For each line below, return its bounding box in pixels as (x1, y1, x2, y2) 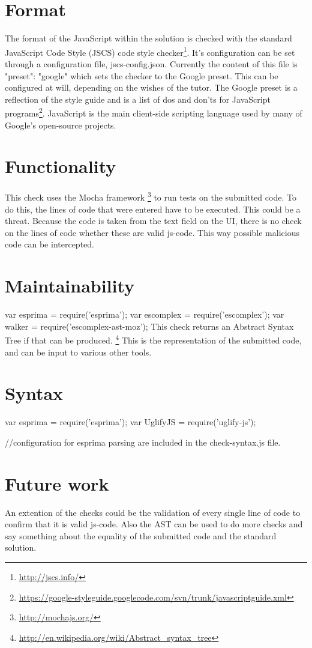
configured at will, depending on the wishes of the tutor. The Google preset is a (5, 81, 298, 94)
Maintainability (5, 273, 135, 298)
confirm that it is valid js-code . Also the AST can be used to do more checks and (5, 518, 303, 530)
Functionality (5, 154, 116, 178)
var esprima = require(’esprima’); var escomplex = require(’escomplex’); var (5, 308, 284, 321)
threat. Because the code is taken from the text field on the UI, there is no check (5, 214, 302, 227)
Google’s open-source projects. (5, 118, 116, 131)
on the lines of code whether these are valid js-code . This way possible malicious (5, 226, 299, 238)
